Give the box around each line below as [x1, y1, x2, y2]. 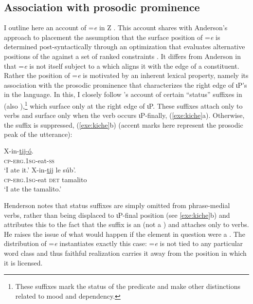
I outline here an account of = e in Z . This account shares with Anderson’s [4, 22, 228, 33]
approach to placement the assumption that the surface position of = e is [4, 32, 220, 42]
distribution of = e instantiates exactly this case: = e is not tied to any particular [4, 238, 243, 248]
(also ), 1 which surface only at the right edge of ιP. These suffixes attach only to [4, 99, 243, 111]
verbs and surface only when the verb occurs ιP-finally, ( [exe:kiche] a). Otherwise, [4, 110, 245, 120]
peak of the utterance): [4, 129, 72, 139]
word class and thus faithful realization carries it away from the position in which [4, 247, 247, 258]
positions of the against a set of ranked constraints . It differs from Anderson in [4, 51, 241, 61]
